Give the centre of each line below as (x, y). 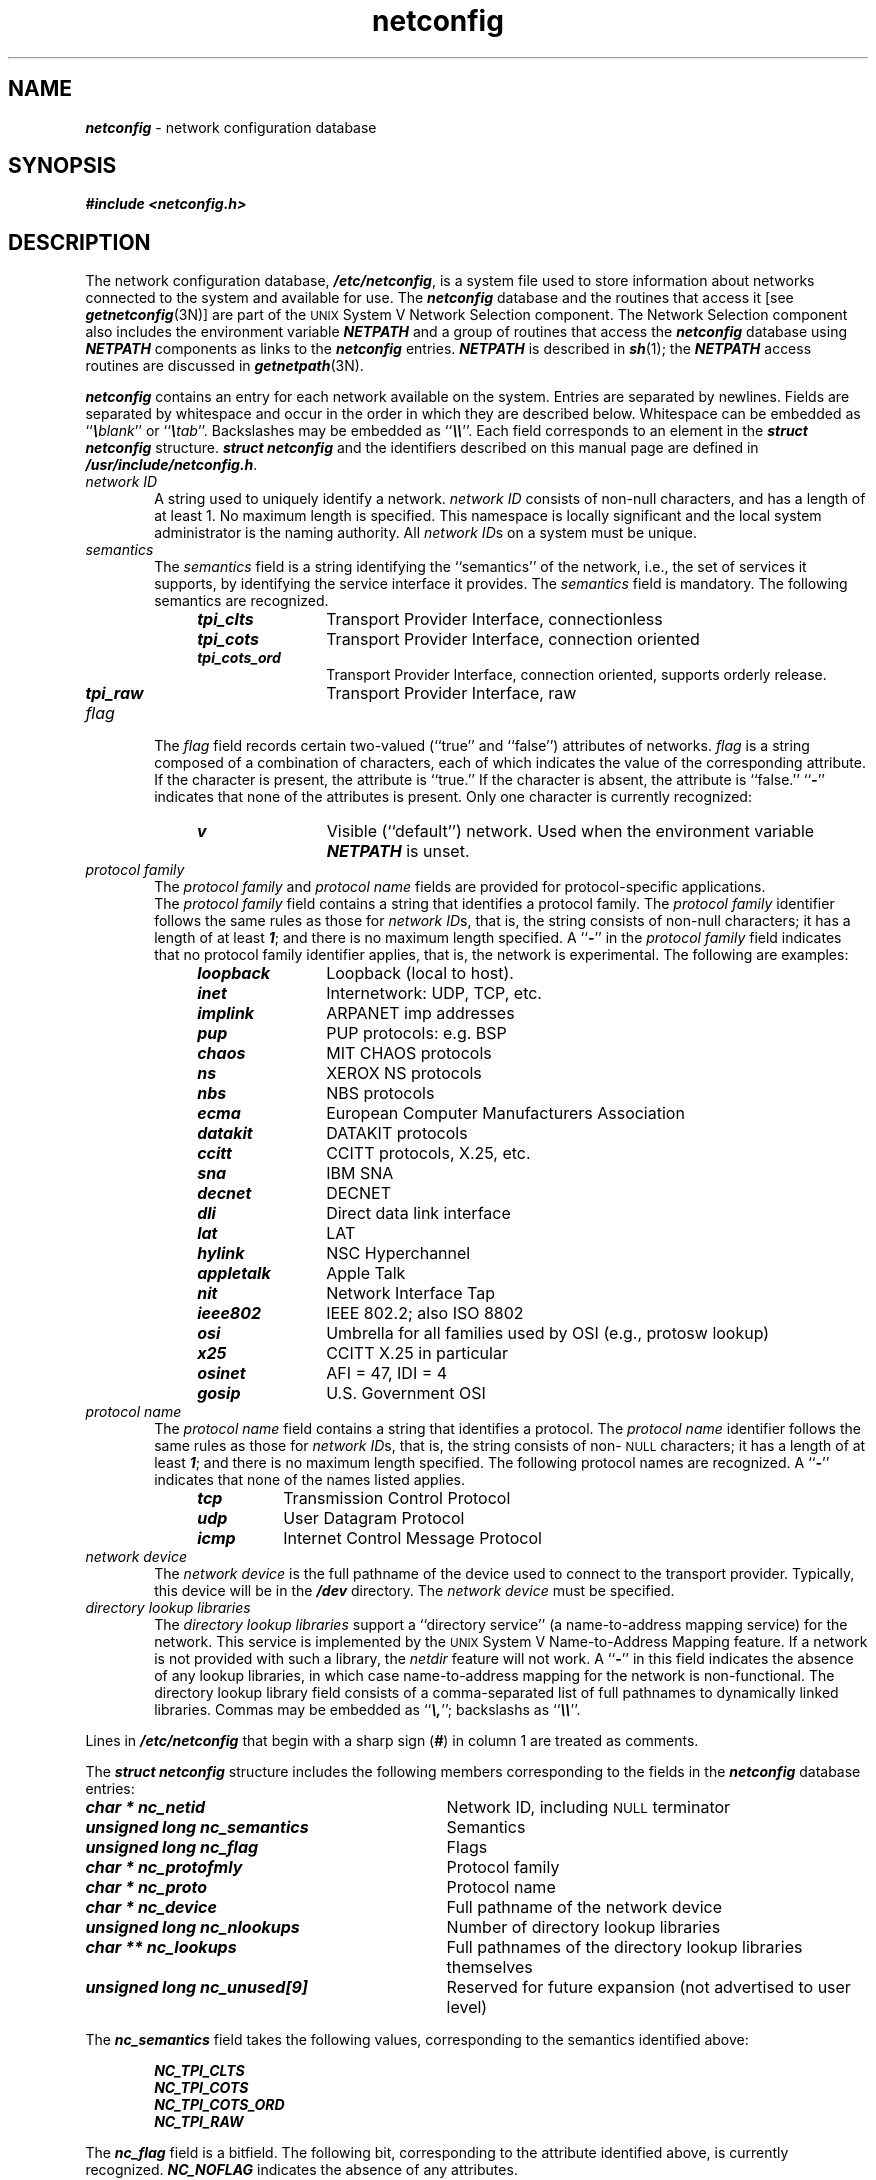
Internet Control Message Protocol (412, 1538)
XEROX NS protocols (404, 1073)
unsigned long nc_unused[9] (196, 1987)
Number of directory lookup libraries (583, 1927)
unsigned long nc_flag (172, 1847)
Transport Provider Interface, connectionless (494, 619)
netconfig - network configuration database (231, 127)
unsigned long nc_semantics (197, 1827)
